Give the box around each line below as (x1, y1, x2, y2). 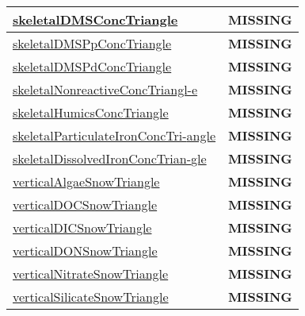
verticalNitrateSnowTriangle (13, 264, 169, 283)
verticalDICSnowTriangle (13, 218, 152, 237)
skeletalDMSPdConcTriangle (13, 57, 172, 75)
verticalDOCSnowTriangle (13, 195, 158, 214)
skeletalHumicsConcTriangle (13, 103, 169, 121)
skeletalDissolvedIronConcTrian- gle (13, 149, 207, 168)
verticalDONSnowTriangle (13, 241, 158, 260)
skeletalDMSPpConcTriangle (13, 34, 172, 52)
